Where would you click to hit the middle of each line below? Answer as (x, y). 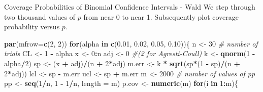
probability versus (32, 27)
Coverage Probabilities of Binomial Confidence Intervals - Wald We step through (130, 7)
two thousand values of (40, 16)
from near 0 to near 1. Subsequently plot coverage (161, 16)
